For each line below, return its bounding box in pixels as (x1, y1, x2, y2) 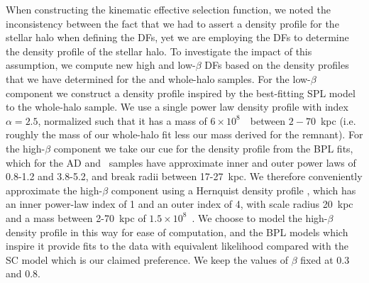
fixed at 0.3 (300, 252, 350, 267)
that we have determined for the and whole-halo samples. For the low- (6, 71, 311, 86)
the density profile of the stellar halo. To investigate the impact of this (6, 43, 312, 58)
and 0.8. (6, 266, 41, 281)
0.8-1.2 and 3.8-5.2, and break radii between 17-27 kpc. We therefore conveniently (6, 169, 363, 184)
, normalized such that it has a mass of (38, 113, 207, 128)
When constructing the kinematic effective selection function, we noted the (6, 2, 331, 16)
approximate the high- (6, 182, 103, 197)
